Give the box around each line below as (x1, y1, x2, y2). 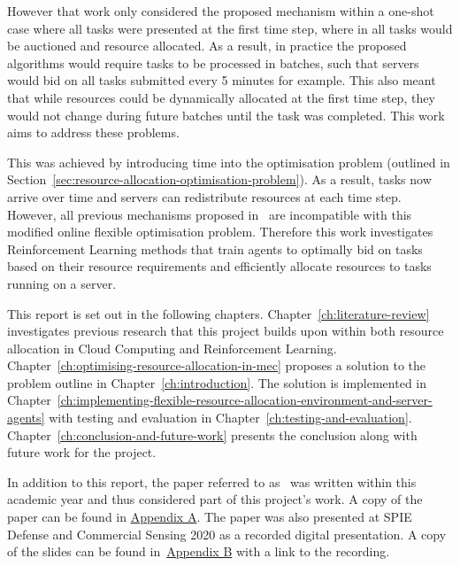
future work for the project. (7, 443, 157, 461)
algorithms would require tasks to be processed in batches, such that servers (7, 53, 419, 72)
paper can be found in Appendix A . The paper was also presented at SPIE (7, 508, 412, 526)
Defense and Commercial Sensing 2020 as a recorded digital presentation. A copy (7, 524, 447, 543)
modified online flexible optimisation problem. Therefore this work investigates (7, 222, 433, 241)
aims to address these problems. (7, 123, 180, 142)
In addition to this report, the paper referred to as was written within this (7, 472, 417, 491)
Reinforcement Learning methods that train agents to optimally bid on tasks (7, 239, 423, 258)
